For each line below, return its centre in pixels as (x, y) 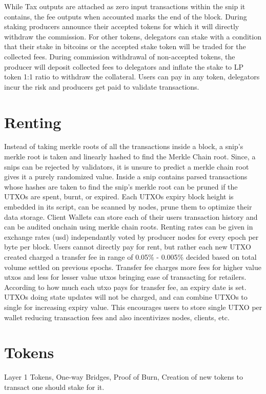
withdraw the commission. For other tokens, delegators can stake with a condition (133, 36)
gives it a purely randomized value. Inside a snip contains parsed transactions (126, 177)
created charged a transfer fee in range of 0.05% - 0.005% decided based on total (130, 257)
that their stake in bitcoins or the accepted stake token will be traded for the (125, 46)
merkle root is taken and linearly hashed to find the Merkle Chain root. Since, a (130, 157)
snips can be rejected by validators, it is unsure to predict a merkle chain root (127, 166)
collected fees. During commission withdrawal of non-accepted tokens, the (120, 56)
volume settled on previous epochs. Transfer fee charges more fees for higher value (133, 267)
